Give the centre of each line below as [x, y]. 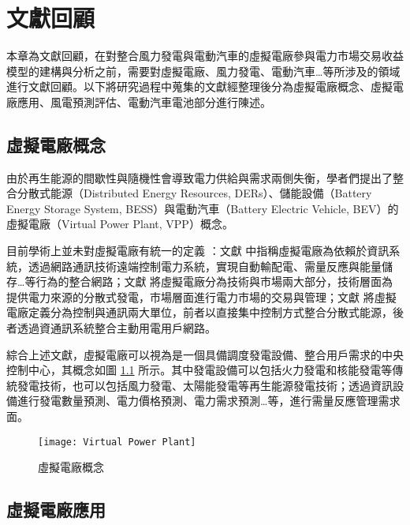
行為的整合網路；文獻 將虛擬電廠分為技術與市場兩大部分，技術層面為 [214, 281]
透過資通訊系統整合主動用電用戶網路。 [116, 328]
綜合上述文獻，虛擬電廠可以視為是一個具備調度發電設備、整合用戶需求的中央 [205, 354]
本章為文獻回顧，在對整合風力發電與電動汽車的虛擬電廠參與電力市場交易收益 [205, 56]
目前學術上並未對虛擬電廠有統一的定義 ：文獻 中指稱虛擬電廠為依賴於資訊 [198, 251]
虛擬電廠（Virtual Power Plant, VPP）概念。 [120, 224]
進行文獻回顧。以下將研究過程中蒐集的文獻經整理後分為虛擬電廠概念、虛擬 [199, 86]
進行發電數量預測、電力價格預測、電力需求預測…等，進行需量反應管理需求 [209, 401]
